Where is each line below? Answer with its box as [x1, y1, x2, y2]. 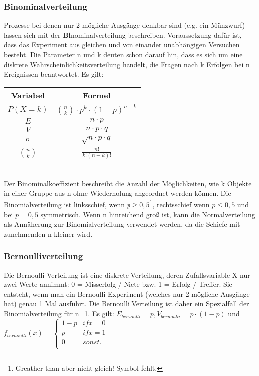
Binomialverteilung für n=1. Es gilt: [4, 308, 114, 319]
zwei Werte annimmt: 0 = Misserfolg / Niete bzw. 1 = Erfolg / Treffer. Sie [4, 279, 232, 289]
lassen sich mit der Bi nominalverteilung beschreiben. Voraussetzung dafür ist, [4, 29, 242, 40]
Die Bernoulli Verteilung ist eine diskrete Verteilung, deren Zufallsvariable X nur [4, 269, 250, 280]
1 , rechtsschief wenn [149, 198, 210, 210]
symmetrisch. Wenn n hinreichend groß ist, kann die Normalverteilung [40, 209, 255, 219]
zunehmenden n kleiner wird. [4, 228, 93, 239]
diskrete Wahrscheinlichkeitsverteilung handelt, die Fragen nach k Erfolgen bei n [4, 59, 250, 69]
